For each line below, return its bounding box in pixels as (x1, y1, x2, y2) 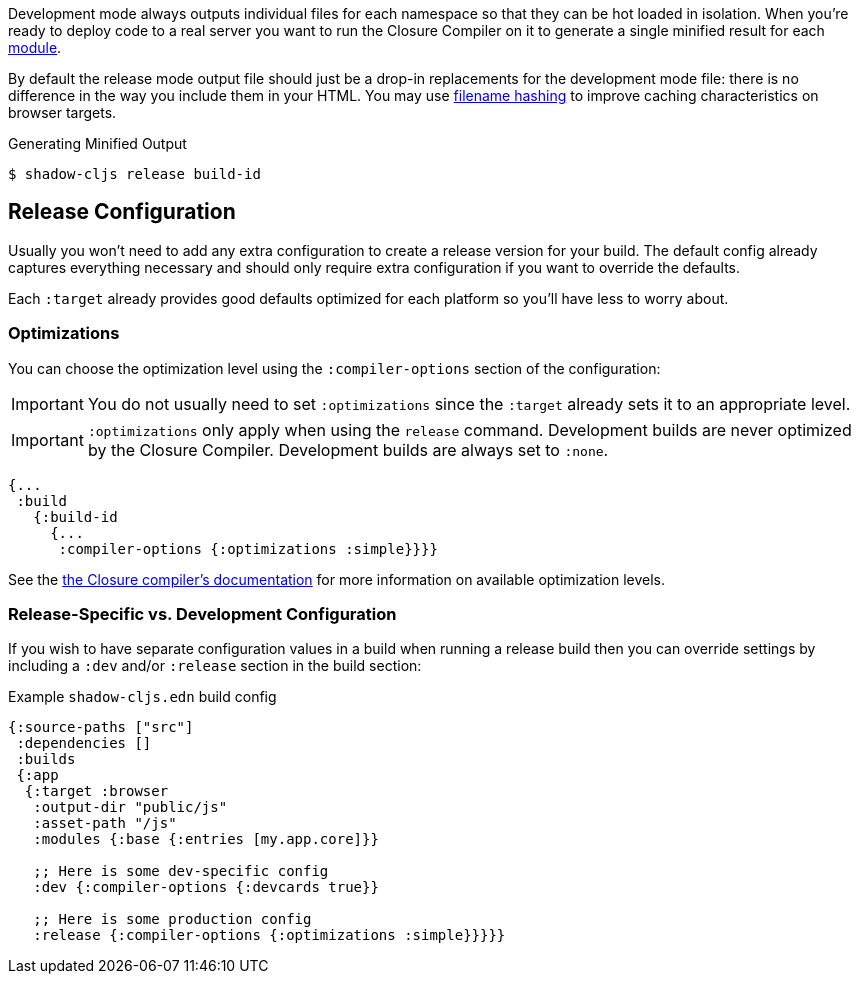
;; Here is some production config (33, 911, 312, 928)
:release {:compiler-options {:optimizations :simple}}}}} (33, 927, 506, 944)
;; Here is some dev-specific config (33, 863, 329, 880)
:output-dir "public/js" (33, 799, 228, 816)
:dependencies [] (16, 735, 152, 752)
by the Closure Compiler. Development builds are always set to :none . (87, 439, 609, 460)
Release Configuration (8, 199, 236, 225)
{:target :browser (24, 783, 169, 800)
